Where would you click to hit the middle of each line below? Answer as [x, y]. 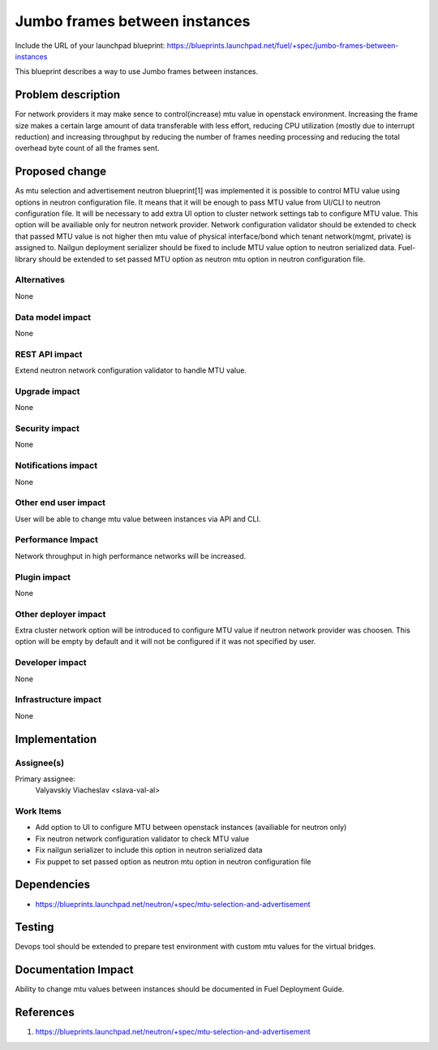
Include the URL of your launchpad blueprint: [90, 45]
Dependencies [53, 885]
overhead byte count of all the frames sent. [87, 148]
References [45, 1012]
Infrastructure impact [58, 700]
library [26, 259]
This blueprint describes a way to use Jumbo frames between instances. [137, 71]
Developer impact [51, 663]
